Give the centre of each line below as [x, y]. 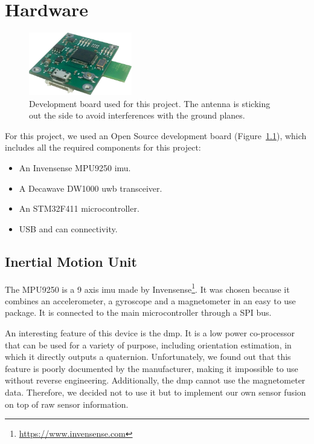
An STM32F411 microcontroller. [79, 208]
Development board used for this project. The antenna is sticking [150, 103]
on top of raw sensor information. [67, 404]
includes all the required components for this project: [103, 147]
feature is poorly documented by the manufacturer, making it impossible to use [152, 368]
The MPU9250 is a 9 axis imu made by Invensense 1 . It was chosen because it [147, 288]
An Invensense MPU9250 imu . [75, 167]
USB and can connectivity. [68, 228]
